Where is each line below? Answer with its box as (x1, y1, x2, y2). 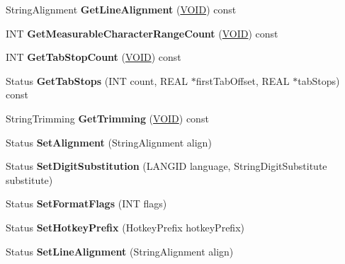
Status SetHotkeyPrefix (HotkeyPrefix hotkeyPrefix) (6, 219, 244, 234)
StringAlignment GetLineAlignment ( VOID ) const (6, 2, 237, 16)
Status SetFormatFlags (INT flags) (6, 196, 167, 211)
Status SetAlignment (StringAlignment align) (6, 134, 212, 149)
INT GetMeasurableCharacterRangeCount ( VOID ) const (6, 25, 278, 40)
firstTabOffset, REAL (196, 73, 290, 88)
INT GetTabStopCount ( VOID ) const (6, 50, 181, 64)
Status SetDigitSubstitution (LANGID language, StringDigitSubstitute (6, 159, 327, 173)
